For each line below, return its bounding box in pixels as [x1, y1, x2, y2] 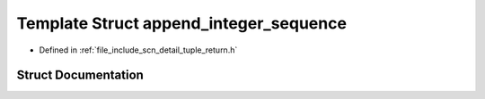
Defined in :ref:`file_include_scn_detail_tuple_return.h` [39, 45, 238, 55]
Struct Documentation [16, 68, 144, 83]
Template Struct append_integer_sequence [16, 13, 348, 33]
